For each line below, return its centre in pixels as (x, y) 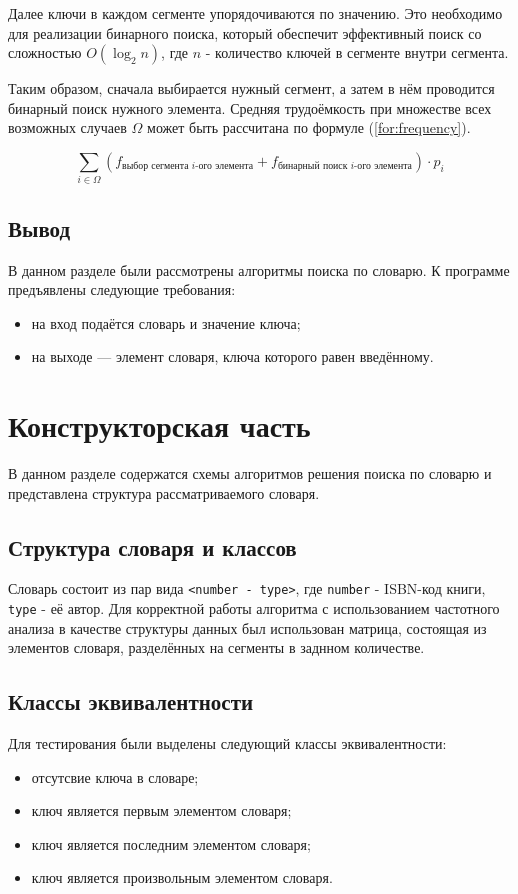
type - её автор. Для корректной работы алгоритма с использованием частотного (254, 608)
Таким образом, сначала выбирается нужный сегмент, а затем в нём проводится (251, 88)
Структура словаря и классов (152, 546)
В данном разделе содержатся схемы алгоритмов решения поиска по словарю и (250, 473)
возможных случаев (67, 127)
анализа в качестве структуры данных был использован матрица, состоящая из (247, 627)
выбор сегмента (155, 166)
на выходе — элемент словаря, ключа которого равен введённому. (232, 356)
